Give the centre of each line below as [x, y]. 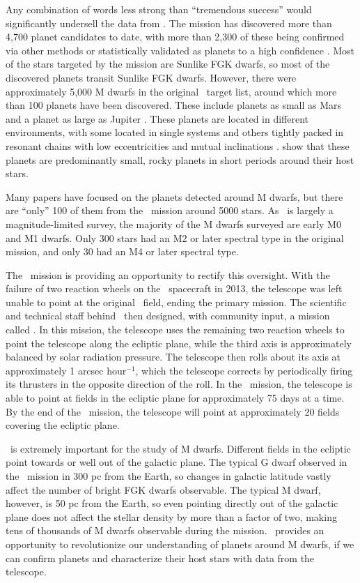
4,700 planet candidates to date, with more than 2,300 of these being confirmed [175, 37]
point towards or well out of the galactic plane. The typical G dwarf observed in [177, 462]
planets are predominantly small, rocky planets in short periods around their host [180, 159]
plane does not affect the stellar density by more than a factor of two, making [171, 516]
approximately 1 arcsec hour [66, 370]
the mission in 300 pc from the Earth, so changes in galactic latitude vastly [169, 476]
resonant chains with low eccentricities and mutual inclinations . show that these [178, 145]
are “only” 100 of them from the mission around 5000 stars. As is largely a [170, 210]
